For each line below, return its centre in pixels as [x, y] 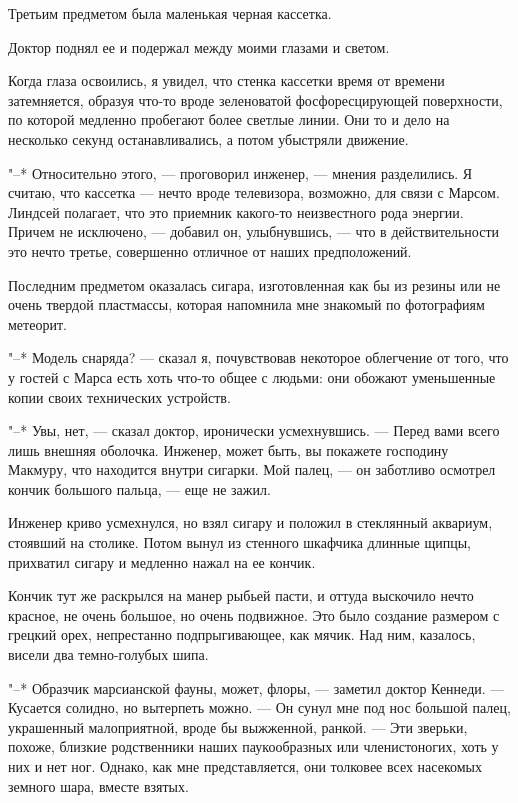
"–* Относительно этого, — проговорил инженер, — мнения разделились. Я [240, 172]
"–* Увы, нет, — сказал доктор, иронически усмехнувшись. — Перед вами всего [254, 430]
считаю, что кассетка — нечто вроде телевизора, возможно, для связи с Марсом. [254, 192]
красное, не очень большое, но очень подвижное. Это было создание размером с [254, 614]
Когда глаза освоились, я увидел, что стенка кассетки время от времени [226, 80]
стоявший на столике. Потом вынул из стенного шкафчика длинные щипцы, [240, 542]
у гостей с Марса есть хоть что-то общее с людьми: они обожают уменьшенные [252, 376]
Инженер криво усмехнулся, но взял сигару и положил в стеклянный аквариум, [250, 522]
